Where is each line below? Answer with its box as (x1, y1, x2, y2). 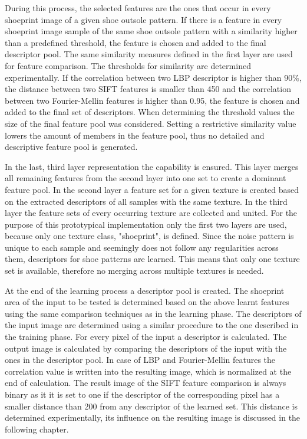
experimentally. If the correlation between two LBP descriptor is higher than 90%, (5, 71, 302, 83)
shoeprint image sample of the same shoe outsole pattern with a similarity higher (5, 25, 298, 37)
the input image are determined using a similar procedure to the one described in (5, 319, 299, 331)
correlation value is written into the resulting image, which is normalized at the (5, 365, 292, 377)
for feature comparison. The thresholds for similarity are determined (5, 59, 251, 71)
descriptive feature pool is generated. (5, 140, 138, 153)
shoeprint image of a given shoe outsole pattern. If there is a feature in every (5, 13, 282, 25)
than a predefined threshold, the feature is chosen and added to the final (5, 36, 266, 48)
